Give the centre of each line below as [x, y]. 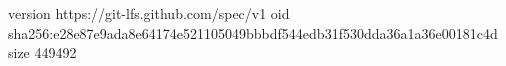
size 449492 [42, 52]
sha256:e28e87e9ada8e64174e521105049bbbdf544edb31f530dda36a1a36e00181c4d [253, 32]
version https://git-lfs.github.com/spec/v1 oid [149, 13]
